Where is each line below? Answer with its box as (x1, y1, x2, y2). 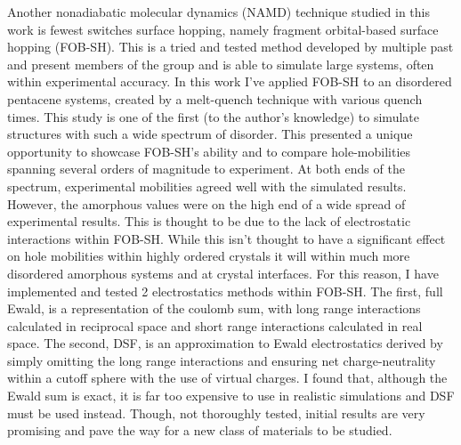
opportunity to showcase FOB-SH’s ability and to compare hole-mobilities (7, 142, 411, 160)
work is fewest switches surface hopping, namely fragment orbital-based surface (7, 20, 439, 38)
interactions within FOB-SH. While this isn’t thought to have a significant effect (7, 229, 446, 247)
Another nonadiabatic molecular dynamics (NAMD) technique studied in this (7, 3, 430, 20)
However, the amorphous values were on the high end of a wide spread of (7, 194, 406, 213)
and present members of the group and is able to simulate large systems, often (7, 54, 434, 73)
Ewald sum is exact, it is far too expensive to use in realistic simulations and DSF (7, 386, 455, 405)
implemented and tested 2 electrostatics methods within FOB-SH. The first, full (7, 281, 443, 300)
